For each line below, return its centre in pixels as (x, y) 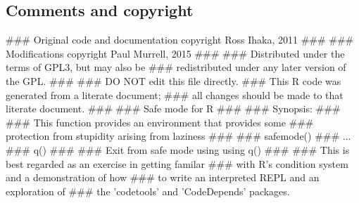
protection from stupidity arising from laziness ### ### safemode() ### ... (178, 136)
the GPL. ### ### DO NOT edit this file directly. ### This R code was (174, 80)
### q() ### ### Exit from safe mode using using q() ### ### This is (178, 149)
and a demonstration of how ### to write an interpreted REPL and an (163, 177)
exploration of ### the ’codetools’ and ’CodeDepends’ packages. (148, 191)
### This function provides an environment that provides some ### (160, 122)
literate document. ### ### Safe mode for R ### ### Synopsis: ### (173, 109)
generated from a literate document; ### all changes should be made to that (175, 94)
